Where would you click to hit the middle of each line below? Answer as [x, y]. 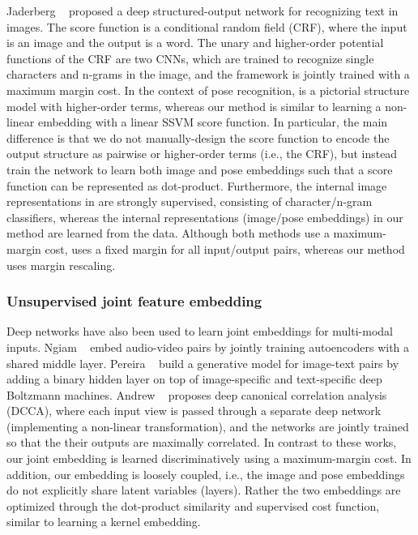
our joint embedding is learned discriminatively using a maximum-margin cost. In [209, 458]
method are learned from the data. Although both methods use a [168, 233]
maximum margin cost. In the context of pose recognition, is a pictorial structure [208, 90]
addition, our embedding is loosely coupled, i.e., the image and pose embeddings [206, 474]
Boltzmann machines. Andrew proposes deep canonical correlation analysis [197, 394]
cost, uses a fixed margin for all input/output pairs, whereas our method [225, 248]
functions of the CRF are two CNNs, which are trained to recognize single [190, 58]
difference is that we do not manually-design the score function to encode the [198, 137]
